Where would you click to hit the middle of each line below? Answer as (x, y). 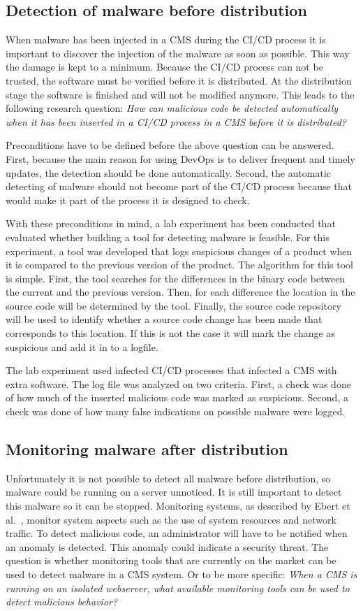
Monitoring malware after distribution (147, 449)
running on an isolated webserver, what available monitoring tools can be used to (178, 588)
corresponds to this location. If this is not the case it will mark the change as (170, 333)
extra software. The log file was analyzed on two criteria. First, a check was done (178, 383)
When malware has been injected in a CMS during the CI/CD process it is (166, 39)
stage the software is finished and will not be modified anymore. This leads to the (180, 94)
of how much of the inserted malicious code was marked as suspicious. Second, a (177, 397)
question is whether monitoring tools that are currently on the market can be (171, 560)
